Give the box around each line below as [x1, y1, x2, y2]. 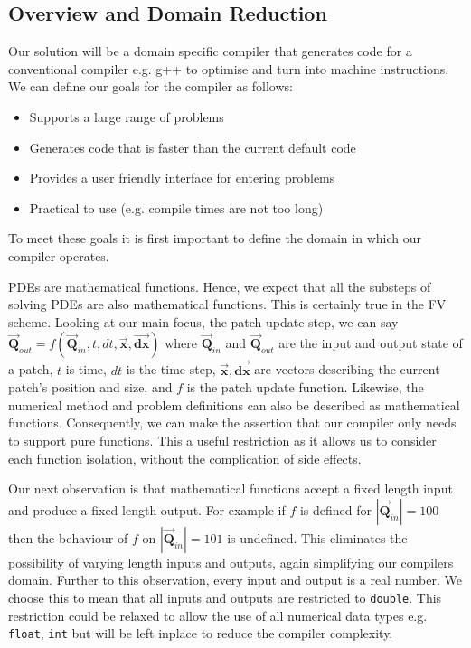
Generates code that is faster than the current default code [29, 137, 356, 156]
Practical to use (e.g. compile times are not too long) [29, 198, 324, 217]
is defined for [299, 500, 372, 519]
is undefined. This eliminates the [227, 528, 408, 547]
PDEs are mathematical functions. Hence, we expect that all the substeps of [8, 277, 431, 296]
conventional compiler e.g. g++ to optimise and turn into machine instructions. [8, 59, 449, 78]
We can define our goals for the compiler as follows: [8, 77, 293, 96]
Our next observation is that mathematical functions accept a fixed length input [8, 479, 453, 498]
